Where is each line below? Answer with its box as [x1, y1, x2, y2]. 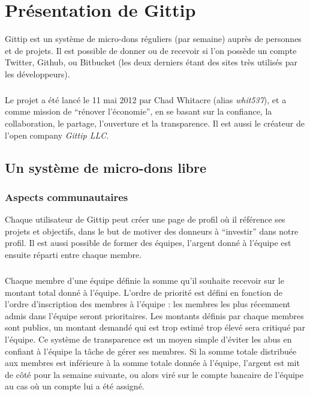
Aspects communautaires [5, 189, 128, 204]
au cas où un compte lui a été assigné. [5, 380, 145, 392]
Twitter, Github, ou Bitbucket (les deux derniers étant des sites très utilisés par [5, 56, 297, 68]
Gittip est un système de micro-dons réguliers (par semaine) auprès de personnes [5, 32, 302, 45]
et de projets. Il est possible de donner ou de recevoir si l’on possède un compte [5, 44, 297, 56]
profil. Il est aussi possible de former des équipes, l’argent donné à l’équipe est [5, 236, 291, 249]
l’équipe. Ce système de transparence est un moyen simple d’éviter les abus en [5, 332, 292, 345]
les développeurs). [5, 67, 70, 80]
